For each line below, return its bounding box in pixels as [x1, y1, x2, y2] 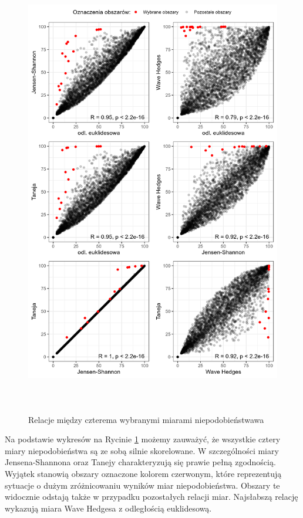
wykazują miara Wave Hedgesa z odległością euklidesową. [5, 502, 212, 514]
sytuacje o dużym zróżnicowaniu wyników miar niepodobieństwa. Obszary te [5, 479, 280, 491]
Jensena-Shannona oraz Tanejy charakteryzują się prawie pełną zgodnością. [5, 456, 276, 468]
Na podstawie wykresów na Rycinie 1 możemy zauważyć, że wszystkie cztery [5, 433, 281, 445]
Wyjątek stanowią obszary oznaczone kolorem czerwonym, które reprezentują [5, 467, 282, 479]
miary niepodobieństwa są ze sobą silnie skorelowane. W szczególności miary [5, 444, 279, 456]
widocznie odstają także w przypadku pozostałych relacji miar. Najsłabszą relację [5, 490, 298, 503]
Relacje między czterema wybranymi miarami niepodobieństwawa [28, 413, 264, 425]
